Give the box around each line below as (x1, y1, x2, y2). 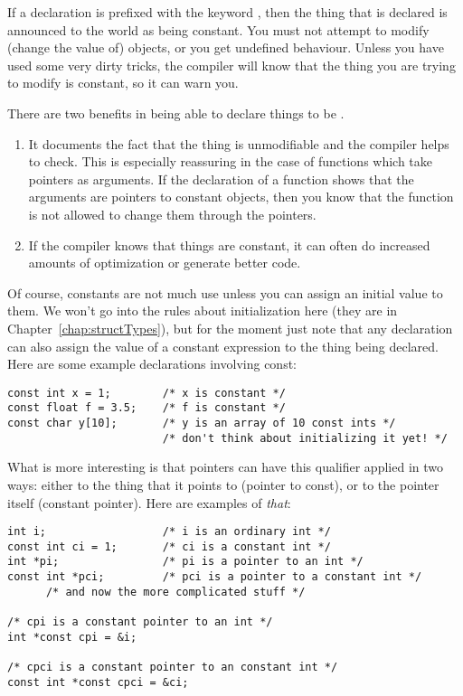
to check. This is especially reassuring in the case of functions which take (28, 152, 433, 171)
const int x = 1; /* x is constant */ (7, 386, 286, 400)
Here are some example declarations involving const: (7, 354, 297, 373)
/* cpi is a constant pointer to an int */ (7, 616, 273, 629)
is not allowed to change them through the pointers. (28, 204, 317, 223)
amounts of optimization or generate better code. (28, 253, 301, 272)
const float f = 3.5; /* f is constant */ (7, 401, 286, 415)
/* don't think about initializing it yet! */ (162, 431, 448, 445)
